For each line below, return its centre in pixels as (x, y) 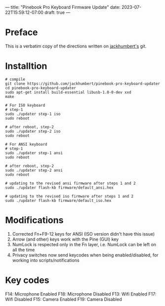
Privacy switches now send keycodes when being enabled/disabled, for (85, 255)
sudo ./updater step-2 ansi (34, 170)
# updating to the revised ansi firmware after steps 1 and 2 (70, 183)
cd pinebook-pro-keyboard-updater (41, 88)
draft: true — (57, 12)
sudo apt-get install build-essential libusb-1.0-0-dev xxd (68, 92)
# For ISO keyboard (25, 105)
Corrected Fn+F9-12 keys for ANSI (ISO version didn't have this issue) (83, 234)
